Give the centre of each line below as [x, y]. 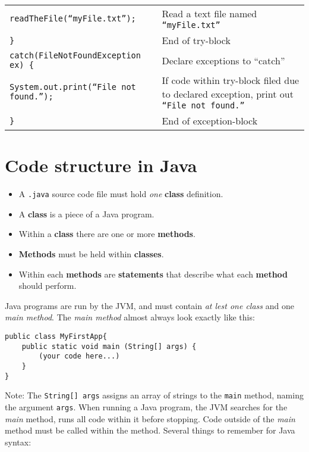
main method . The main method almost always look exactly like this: [130, 317]
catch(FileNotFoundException [75, 55]
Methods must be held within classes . [91, 253]
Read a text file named [209, 13]
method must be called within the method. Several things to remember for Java [150, 430]
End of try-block [196, 40]
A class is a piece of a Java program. [86, 213]
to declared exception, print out [228, 94]
